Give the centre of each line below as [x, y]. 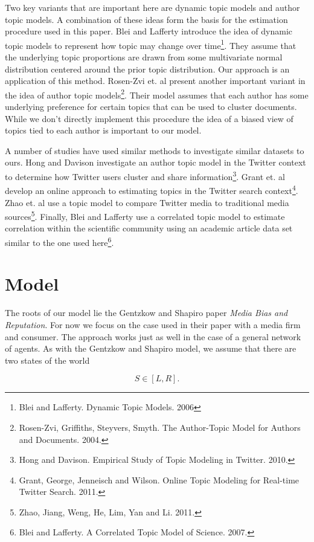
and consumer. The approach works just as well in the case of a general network [153, 336]
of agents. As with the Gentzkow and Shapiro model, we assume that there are [151, 348]
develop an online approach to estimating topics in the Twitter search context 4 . [152, 189]
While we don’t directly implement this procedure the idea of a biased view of [149, 118]
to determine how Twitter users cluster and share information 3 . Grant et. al [145, 176]
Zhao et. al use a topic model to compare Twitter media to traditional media [147, 202]
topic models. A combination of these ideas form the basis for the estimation [146, 19]
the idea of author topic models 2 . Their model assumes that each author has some [157, 94]
